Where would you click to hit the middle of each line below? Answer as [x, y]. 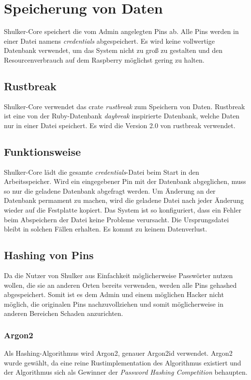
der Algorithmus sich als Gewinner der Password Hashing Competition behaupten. [126, 372]
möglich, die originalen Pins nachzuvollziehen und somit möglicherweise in [114, 304]
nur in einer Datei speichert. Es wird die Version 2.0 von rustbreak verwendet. [120, 125]
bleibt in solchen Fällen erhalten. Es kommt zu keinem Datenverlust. [106, 229]
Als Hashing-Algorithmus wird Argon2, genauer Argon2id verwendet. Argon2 [118, 353]
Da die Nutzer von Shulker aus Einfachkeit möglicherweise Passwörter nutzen [118, 275]
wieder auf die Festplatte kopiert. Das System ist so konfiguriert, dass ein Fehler [123, 210]
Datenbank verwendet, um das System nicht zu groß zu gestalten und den [113, 50]
